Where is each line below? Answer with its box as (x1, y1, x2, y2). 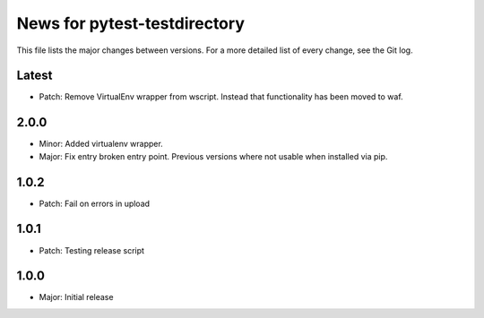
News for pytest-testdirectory (16, 13, 246, 33)
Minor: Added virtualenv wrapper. (39, 139, 163, 150)
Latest (16, 68, 53, 83)
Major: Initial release (39, 292, 114, 303)
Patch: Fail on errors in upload (39, 198, 151, 209)
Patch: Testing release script (39, 245, 145, 255)
